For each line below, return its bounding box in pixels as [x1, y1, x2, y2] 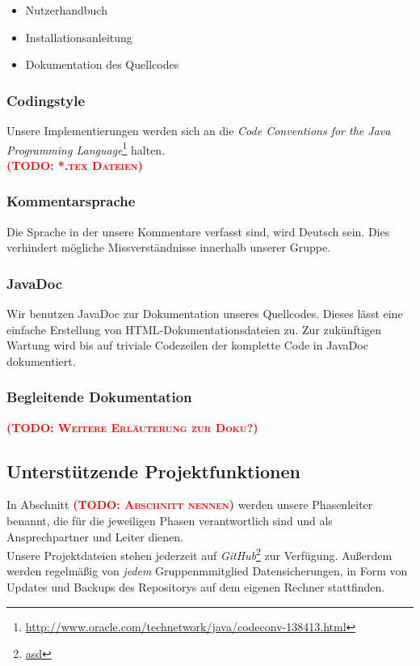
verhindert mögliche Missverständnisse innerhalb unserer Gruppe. [6, 239, 331, 256]
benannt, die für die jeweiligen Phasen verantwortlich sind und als [6, 512, 333, 529]
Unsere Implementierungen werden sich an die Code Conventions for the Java [6, 122, 391, 138]
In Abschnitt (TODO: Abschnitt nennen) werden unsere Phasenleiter [6, 496, 373, 513]
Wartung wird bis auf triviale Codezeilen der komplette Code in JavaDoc [6, 337, 368, 354]
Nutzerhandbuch [25, 2, 107, 18]
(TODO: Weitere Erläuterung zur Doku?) [6, 418, 258, 435]
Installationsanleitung [25, 28, 132, 45]
